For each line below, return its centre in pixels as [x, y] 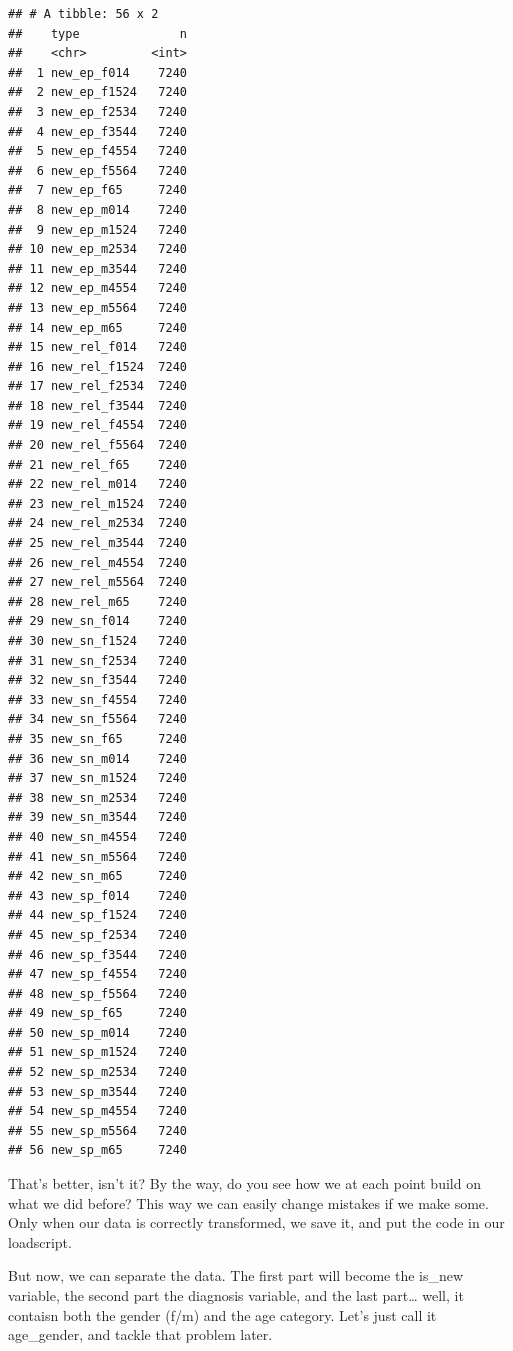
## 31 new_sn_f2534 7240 [97, 660]
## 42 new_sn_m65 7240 [97, 876]
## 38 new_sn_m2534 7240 [97, 797]
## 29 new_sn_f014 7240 [97, 621]
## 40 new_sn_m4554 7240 [97, 836]
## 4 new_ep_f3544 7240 [97, 131]
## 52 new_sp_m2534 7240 [97, 1072]
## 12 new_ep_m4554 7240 [97, 288]
